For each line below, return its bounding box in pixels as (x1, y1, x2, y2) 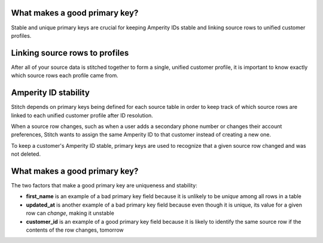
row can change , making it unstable (26, 209, 115, 217)
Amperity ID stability (11, 87, 90, 98)
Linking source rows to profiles (11, 48, 129, 58)
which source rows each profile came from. (11, 72, 119, 79)
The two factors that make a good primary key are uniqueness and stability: (11, 181, 197, 189)
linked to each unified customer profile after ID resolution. (11, 111, 154, 119)
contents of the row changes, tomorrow (26, 226, 124, 233)
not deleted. (11, 150, 41, 158)
